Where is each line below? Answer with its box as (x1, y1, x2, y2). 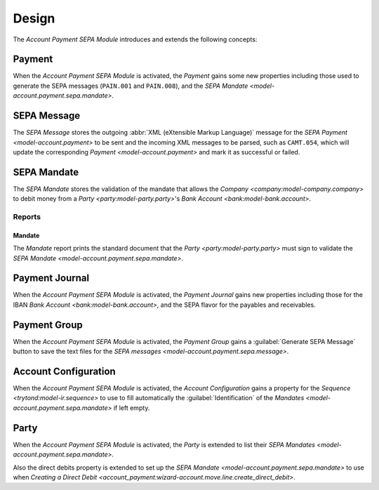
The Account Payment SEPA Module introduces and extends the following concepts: (13, 35, 258, 44)
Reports (13, 211, 41, 221)
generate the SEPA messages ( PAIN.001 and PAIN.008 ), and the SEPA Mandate (13, 81, 248, 90)
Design (13, 11, 55, 26)
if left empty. (113, 404, 150, 412)
